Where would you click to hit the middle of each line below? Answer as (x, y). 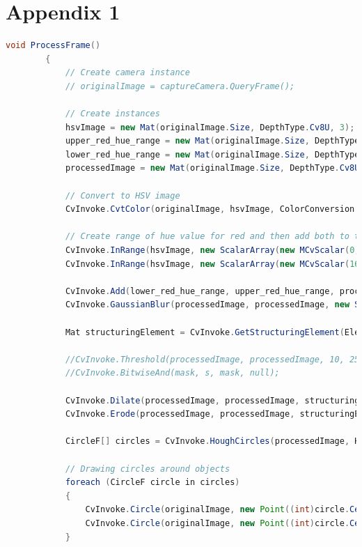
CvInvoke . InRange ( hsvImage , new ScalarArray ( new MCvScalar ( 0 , (212, 251)
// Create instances (112, 114)
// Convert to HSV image (123, 195)
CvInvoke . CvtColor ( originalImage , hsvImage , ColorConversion (210, 209)
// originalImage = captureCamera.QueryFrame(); (180, 86)
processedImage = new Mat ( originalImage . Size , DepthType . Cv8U (212, 168)
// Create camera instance (127, 73)
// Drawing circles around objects (148, 469)
